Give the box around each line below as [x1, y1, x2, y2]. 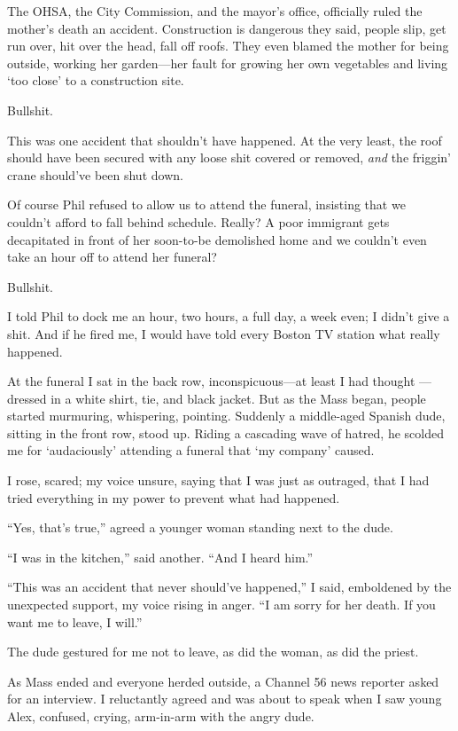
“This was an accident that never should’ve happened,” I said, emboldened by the [7, 578, 452, 596]
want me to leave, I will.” [7, 612, 143, 631]
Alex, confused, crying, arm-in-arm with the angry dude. [7, 707, 314, 725]
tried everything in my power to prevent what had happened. [7, 488, 340, 507]
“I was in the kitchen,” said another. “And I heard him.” [7, 547, 314, 566]
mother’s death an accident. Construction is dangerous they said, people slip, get [7, 19, 446, 37]
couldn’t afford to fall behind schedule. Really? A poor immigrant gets [7, 212, 390, 231]
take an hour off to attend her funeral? [7, 248, 217, 266]
